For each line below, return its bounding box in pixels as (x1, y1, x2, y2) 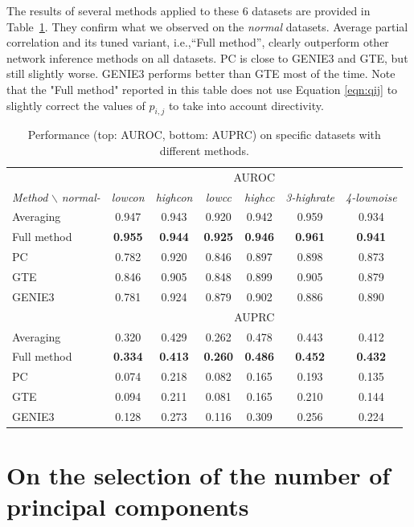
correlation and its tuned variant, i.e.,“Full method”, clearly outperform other (6, 34, 389, 51)
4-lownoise (345, 188, 397, 205)
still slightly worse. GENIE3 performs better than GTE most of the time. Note (6, 65, 396, 82)
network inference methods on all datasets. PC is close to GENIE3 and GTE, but (6, 49, 408, 66)
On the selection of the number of (6, 459, 391, 492)
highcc (244, 188, 275, 205)
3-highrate (285, 188, 334, 205)
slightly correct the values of (6, 96, 146, 113)
